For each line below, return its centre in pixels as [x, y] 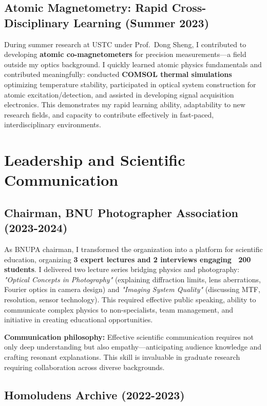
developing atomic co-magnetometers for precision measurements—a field [125, 54]
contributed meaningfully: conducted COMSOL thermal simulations [118, 74]
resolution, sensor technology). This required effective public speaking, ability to [130, 299]
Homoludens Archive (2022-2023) [94, 394]
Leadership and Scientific [95, 160]
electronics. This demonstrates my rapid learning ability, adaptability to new [125, 104]
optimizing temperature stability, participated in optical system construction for [130, 84]
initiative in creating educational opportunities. [79, 320]
